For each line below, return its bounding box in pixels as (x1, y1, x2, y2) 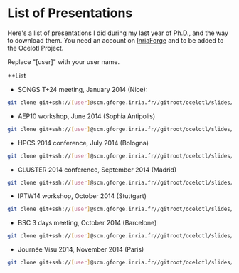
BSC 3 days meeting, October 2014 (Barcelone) (17, 219, 157, 227)
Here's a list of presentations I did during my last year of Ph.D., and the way (7, 29, 229, 37)
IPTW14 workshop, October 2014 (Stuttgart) (17, 192, 147, 200)
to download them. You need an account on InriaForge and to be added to (7, 36, 224, 44)
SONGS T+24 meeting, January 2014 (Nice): (17, 85, 148, 93)
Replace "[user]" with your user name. (7, 57, 119, 66)
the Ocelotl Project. (7, 43, 64, 52)
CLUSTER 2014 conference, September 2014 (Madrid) (17, 165, 177, 174)
